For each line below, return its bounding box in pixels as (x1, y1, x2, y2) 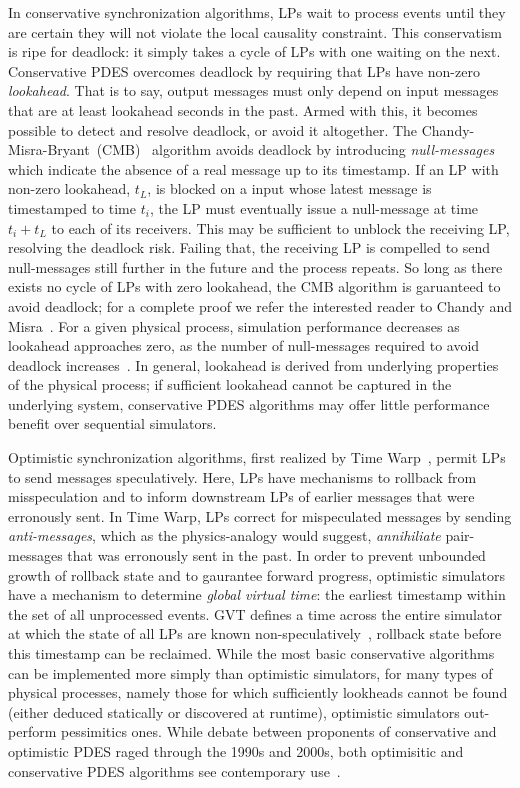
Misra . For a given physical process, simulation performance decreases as (8, 315, 460, 336)
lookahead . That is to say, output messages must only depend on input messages (8, 80, 499, 101)
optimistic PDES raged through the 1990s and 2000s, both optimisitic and (8, 740, 464, 761)
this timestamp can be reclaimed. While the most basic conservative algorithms (8, 643, 495, 663)
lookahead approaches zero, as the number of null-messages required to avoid (8, 335, 480, 356)
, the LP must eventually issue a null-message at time (149, 197, 479, 218)
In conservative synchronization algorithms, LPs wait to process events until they (8, 2, 506, 22)
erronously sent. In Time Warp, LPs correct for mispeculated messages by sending (8, 505, 512, 526)
